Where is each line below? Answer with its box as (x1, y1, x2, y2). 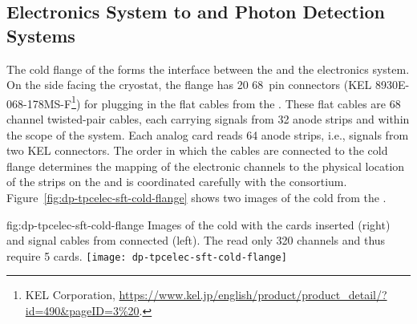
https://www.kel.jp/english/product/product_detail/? (119, 286, 387, 303)
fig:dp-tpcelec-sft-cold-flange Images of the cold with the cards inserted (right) (6, 216, 391, 233)
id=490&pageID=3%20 (25, 302, 140, 319)
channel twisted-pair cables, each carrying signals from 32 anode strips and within (6, 111, 410, 128)
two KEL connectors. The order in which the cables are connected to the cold (6, 142, 388, 159)
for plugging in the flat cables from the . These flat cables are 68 (84, 95, 401, 111)
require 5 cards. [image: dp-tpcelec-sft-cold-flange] (6, 247, 287, 264)
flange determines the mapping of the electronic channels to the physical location (6, 157, 405, 174)
